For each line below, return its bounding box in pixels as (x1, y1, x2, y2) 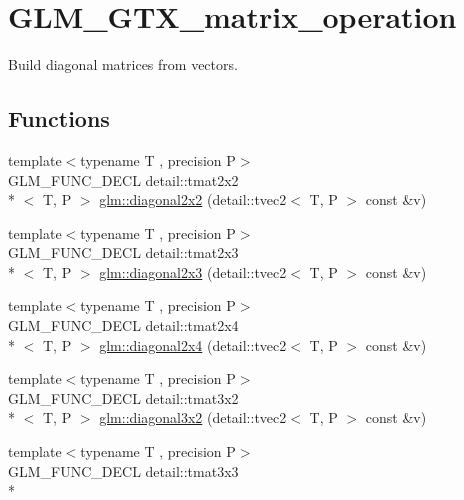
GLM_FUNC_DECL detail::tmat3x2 (8, 387, 239, 408)
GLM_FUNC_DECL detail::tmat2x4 (8, 315, 239, 336)
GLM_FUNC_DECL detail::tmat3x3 (8, 460, 239, 481)
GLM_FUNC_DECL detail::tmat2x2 (8, 169, 239, 190)
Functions (8, 103, 110, 134)
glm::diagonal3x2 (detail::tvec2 (99, 407, 287, 428)
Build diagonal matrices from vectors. (8, 54, 238, 75)
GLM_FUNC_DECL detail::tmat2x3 (8, 242, 239, 263)
